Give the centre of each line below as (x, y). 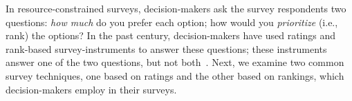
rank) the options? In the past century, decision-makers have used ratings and (171, 35)
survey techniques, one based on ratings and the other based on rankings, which (175, 75)
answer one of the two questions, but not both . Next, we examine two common (175, 62)
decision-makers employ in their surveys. (91, 89)
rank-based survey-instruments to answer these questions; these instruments (166, 48)
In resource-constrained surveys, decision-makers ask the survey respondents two (176, 8)
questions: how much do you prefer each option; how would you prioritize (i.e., (172, 22)
